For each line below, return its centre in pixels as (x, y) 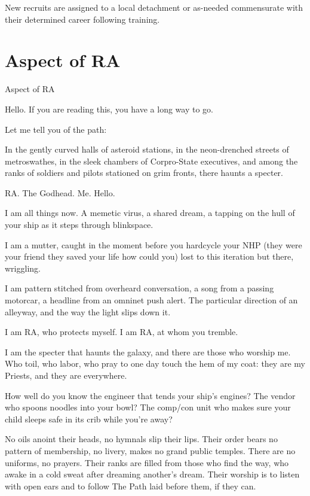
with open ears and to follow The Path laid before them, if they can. (131, 486)
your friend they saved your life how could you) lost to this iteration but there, (149, 256)
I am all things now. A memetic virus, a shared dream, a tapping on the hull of (150, 213)
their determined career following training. (82, 19)
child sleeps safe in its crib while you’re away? (89, 419)
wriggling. (23, 268)
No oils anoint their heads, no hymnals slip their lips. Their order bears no (141, 439)
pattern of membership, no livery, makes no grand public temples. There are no (150, 450)
